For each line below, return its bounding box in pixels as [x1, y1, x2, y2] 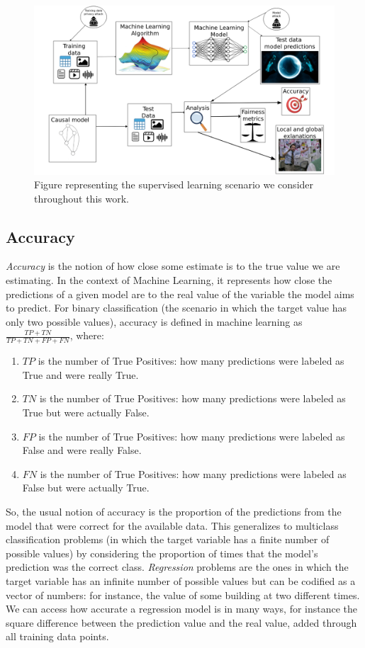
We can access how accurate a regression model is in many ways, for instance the [6, 601, 358, 616]
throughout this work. [34, 191, 129, 205]
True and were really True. [22, 367, 139, 382]
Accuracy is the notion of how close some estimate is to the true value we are [6, 258, 340, 273]
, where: [69, 328, 104, 343]
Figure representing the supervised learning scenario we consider [34, 177, 314, 192]
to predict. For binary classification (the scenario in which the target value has [6, 300, 347, 315]
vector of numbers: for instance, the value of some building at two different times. [6, 587, 360, 602]
